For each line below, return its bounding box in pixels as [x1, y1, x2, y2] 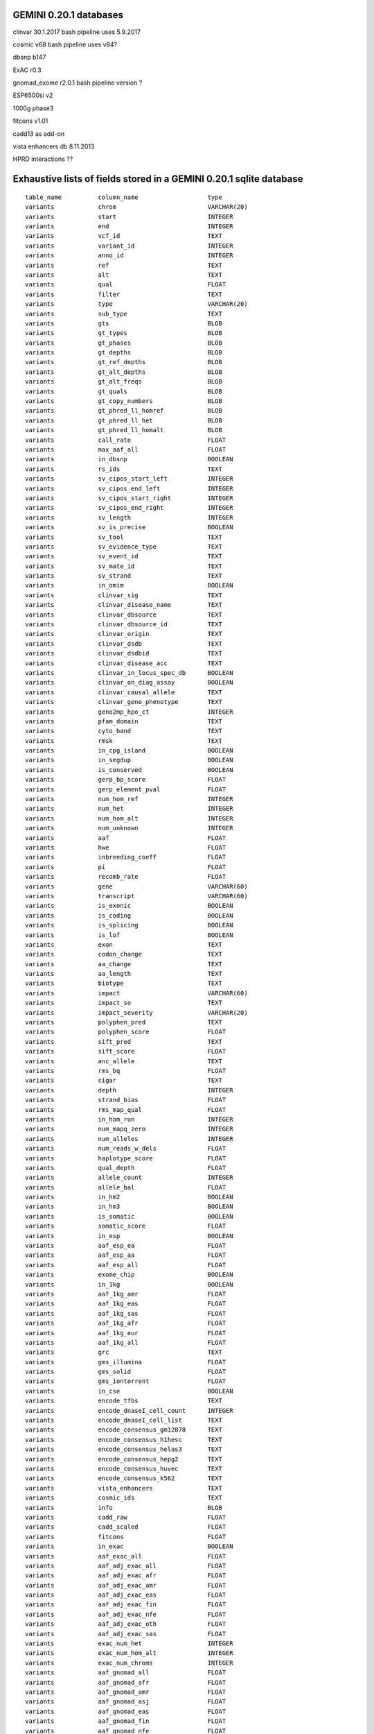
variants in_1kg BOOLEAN [25, 1280, 233, 1288]
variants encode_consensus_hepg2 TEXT [25, 1455, 223, 1463]
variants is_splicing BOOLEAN [25, 921, 233, 929]
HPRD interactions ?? [12, 155, 73, 163]
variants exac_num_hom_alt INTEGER [25, 1649, 233, 1657]
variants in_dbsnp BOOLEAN [25, 455, 233, 463]
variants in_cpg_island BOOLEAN [25, 746, 233, 755]
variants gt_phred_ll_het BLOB [25, 416, 223, 424]
